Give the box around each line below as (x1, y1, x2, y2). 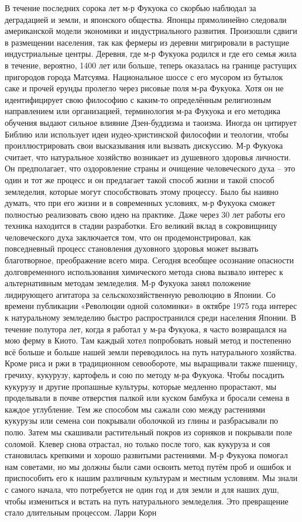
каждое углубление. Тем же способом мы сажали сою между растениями (5, 403, 266, 415)
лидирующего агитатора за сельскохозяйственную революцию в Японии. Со (5, 288, 276, 300)
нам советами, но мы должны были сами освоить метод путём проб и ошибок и (5, 460, 291, 472)
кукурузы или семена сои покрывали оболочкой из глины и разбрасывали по (5, 414, 279, 427)
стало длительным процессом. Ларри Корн (5, 506, 157, 518)
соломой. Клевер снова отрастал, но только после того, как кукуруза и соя (5, 437, 270, 449)
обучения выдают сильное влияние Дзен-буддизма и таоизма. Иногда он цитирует (5, 116, 297, 128)
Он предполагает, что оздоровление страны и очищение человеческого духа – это (5, 162, 296, 174)
